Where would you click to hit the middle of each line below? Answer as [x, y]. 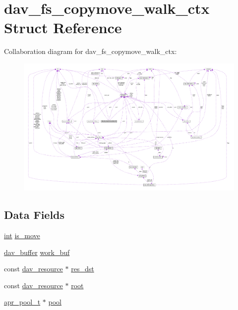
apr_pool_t [22, 302]
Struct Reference [63, 27]
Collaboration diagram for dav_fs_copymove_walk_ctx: [90, 51]
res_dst [83, 269]
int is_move [22, 235]
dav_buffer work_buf [37, 252]
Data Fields [34, 215]
